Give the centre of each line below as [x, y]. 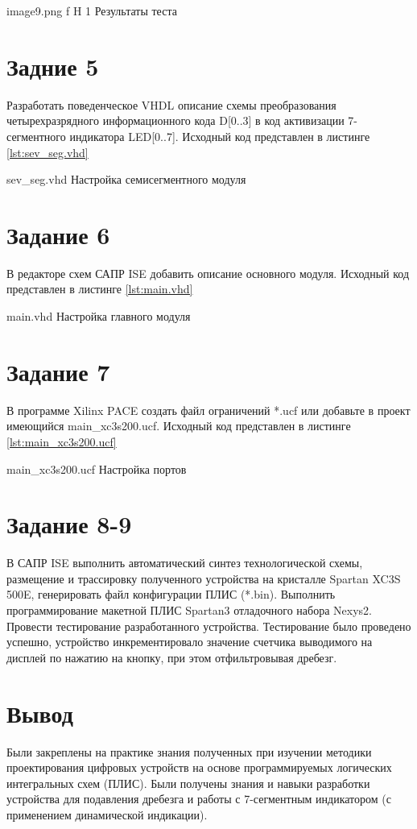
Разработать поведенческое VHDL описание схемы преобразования [171, 104]
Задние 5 [53, 66]
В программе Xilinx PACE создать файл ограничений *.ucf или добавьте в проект [208, 410]
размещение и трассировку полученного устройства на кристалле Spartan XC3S [204, 578]
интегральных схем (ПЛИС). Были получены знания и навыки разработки [188, 783]
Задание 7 [58, 371]
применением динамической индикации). [107, 814]
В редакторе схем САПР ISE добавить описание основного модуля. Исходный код [208, 273]
